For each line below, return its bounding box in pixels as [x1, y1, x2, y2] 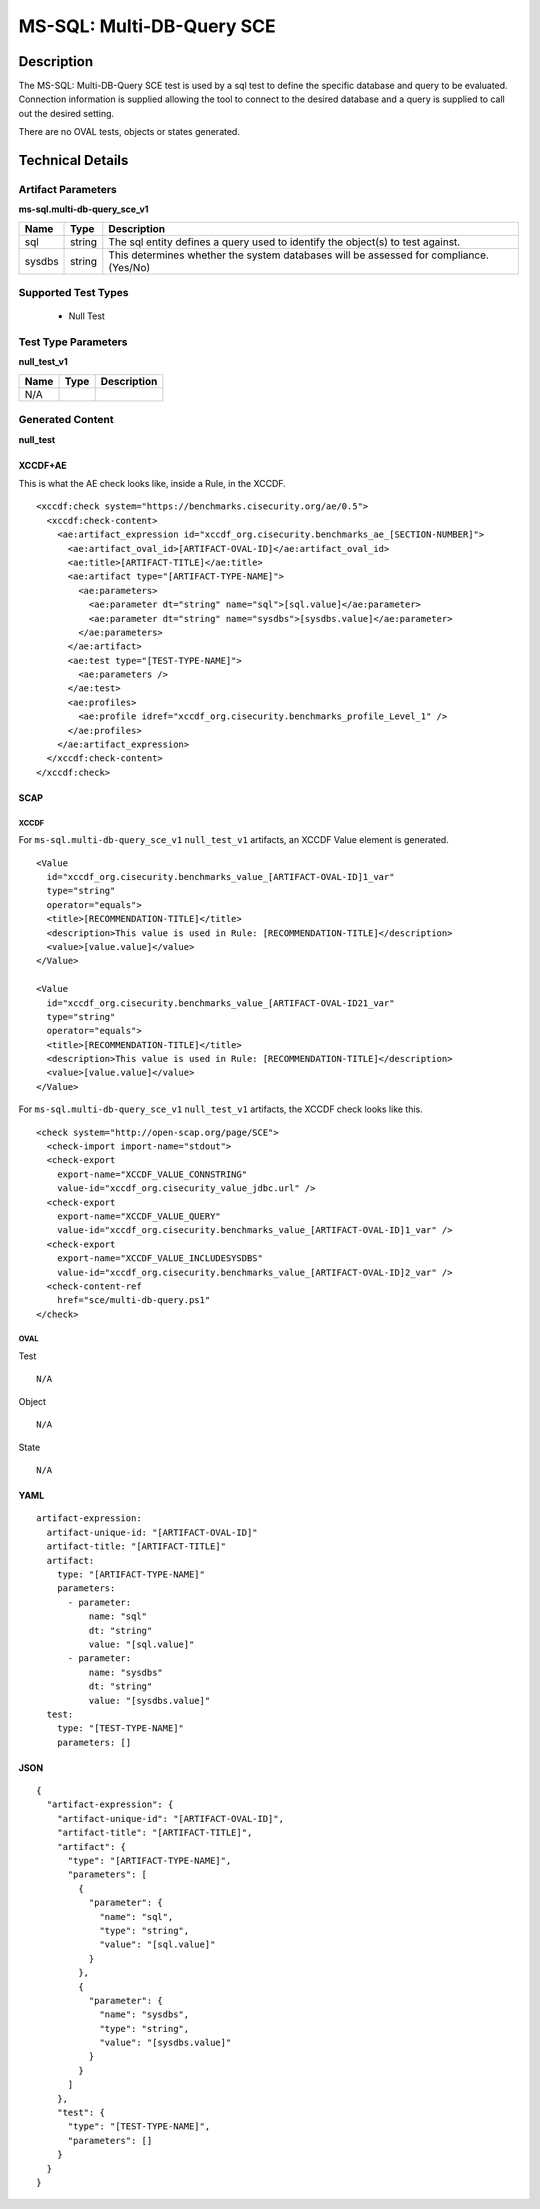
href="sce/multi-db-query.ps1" [56, 1295, 211, 1306]
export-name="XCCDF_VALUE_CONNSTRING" [56, 1168, 248, 1180]
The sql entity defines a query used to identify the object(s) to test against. [108, 235, 461, 249]
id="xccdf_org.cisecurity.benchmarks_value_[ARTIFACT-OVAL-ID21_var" [46, 997, 395, 1009]
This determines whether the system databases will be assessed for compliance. [108, 248, 490, 262]
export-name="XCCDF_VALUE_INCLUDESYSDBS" [56, 1253, 264, 1264]
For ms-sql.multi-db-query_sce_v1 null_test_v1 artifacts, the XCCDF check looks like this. [18, 1103, 424, 1115]
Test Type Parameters [18, 335, 128, 349]
